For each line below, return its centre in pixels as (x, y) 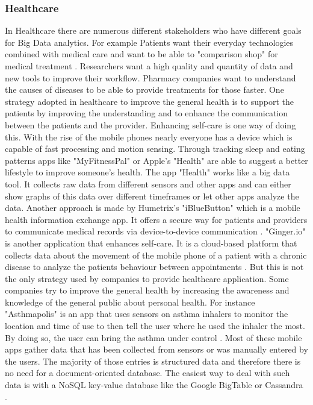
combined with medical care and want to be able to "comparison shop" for (141, 54)
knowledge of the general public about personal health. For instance (130, 302)
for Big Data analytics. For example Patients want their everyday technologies (149, 42)
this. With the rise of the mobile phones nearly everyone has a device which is (149, 137)
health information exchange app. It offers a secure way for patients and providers (156, 219)
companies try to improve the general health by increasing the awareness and (147, 290)
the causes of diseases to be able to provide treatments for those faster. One (144, 89)
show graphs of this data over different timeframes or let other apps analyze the (152, 196)
